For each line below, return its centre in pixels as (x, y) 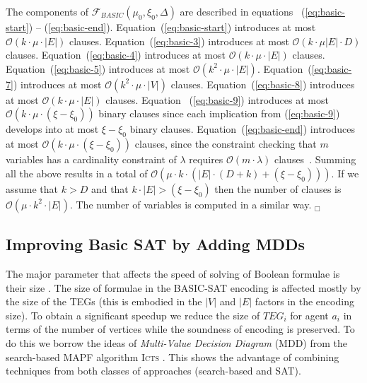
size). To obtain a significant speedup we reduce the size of (133, 315)
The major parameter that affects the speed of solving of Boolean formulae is (173, 273)
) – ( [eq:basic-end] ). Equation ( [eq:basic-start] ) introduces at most (172, 27)
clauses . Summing (315, 159)
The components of (47, 11)
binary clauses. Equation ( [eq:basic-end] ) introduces (242, 129)
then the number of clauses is (278, 188)
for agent (309, 315)
